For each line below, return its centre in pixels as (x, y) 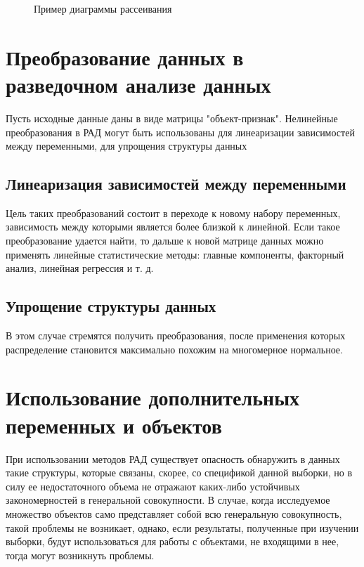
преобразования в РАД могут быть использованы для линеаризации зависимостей (180, 132)
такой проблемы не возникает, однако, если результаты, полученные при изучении (182, 527)
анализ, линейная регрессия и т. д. (80, 268)
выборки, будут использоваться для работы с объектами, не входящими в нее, (173, 541)
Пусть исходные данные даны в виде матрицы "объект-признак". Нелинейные (172, 118)
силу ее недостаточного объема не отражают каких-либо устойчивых (153, 486)
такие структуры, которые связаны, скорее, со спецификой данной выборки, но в (179, 472)
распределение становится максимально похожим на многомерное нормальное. (174, 349)
